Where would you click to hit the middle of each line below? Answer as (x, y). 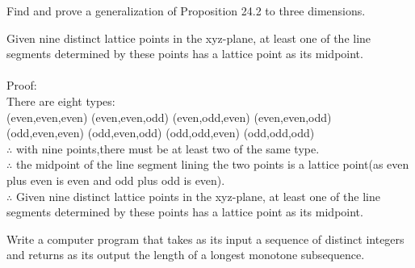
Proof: (22, 85)
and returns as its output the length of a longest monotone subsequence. (186, 255)
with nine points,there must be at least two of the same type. (168, 148)
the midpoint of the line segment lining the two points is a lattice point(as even (212, 164)
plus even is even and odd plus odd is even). (116, 180)
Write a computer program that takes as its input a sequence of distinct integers (205, 239)
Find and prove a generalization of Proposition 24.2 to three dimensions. (186, 10)
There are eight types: (61, 100)
